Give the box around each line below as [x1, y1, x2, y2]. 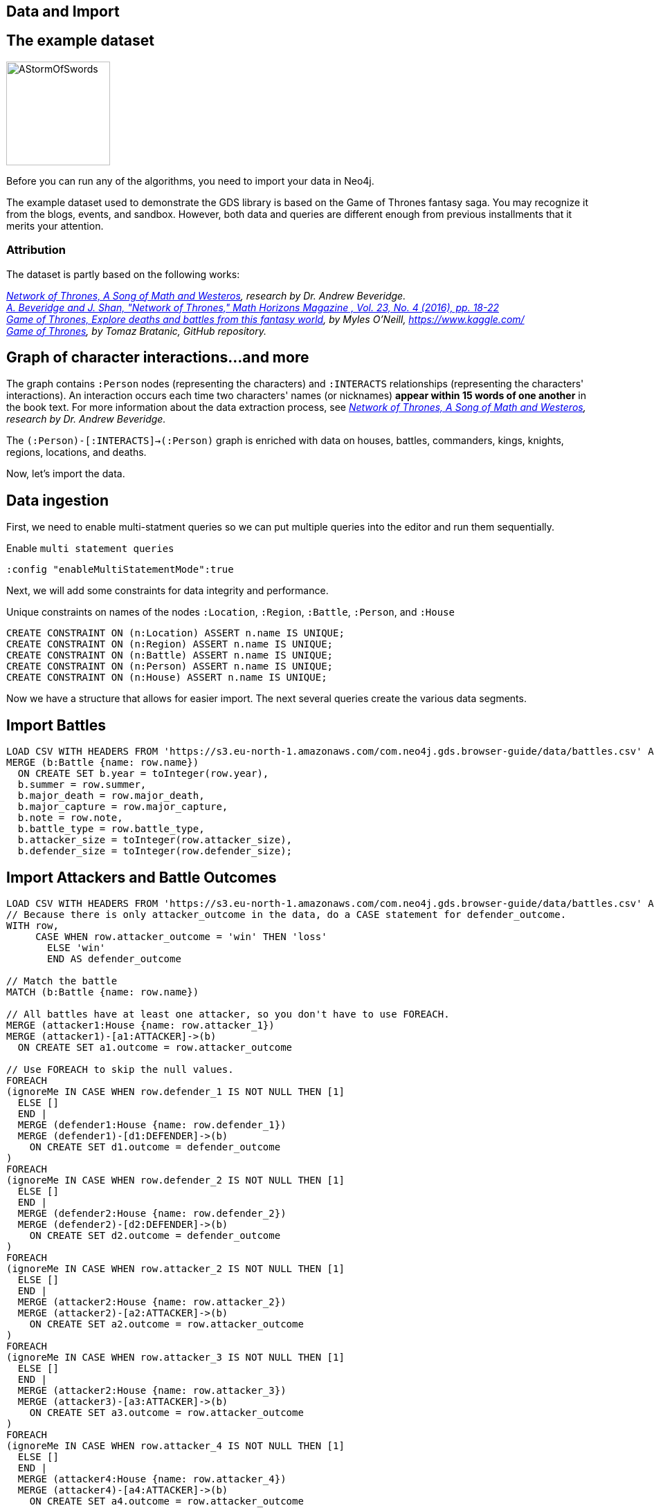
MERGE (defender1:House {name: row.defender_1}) [17, 1119, 287, 1130]
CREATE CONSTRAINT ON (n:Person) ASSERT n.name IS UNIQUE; [6, 661, 334, 672]
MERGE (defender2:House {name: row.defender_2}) [17, 1207, 287, 1219]
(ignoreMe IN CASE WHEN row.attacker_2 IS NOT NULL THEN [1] [6, 1262, 345, 1274]
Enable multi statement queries [6, 542, 174, 555]
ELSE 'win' [47, 941, 106, 953]
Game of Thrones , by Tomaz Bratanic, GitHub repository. [6, 324, 266, 337]
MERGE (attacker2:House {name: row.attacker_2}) [17, 1296, 287, 1307]
